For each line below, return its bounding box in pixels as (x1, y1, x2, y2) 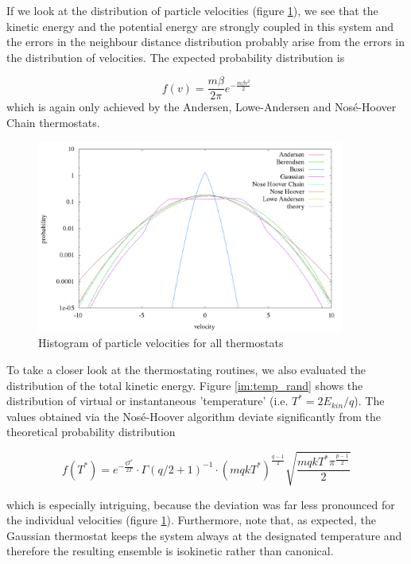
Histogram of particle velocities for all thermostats (38, 334, 284, 351)
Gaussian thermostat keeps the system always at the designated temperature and (6, 527, 402, 543)
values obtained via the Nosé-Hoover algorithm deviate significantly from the (6, 408, 381, 424)
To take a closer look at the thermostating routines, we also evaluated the (6, 361, 366, 378)
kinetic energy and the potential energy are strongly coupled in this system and (6, 17, 394, 34)
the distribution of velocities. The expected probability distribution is (6, 48, 345, 65)
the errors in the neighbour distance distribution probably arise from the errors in (6, 33, 405, 50)
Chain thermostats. (6, 114, 100, 131)
